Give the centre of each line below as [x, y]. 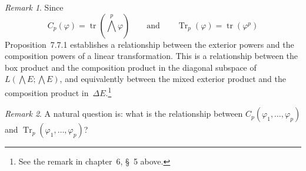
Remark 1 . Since [34, 7]
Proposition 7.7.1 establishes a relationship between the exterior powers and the [149, 44]
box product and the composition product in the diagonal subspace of [131, 67]
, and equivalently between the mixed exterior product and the [173, 79]
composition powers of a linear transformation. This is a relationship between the [152, 56]
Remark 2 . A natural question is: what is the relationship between [124, 114]
